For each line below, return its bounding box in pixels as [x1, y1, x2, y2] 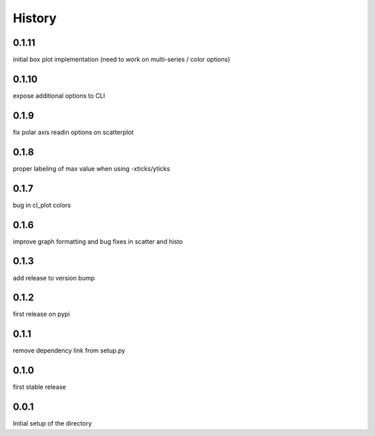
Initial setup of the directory [12, 419, 92, 428]
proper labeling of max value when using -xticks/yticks [12, 164, 170, 173]
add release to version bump [12, 274, 95, 282]
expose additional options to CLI [12, 91, 106, 100]
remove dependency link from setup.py [12, 346, 126, 355]
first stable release [12, 383, 67, 392]
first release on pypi [12, 310, 70, 319]
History [12, 10, 57, 26]
